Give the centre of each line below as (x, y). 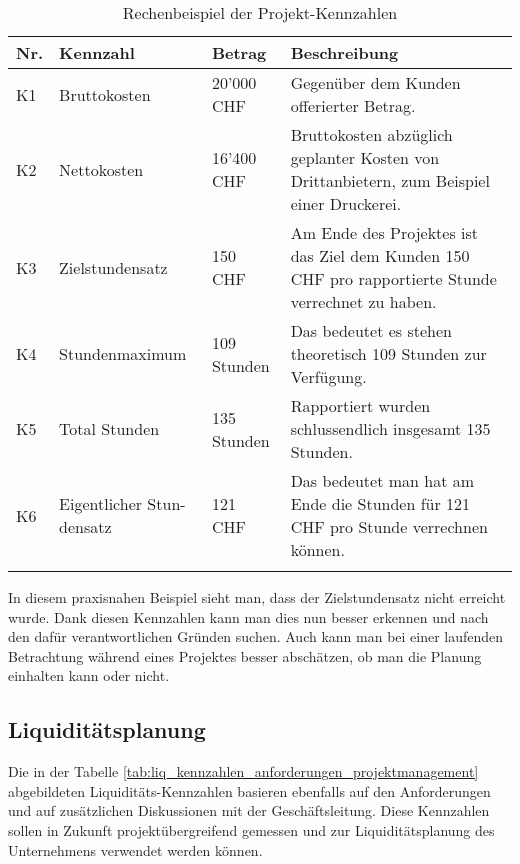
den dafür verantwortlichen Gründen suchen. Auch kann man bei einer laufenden (256, 636)
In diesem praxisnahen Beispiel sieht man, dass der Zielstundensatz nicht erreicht (257, 597)
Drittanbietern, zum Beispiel (390, 180)
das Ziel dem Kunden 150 (380, 255)
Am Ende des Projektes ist (384, 232)
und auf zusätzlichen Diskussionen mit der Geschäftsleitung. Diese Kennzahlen (249, 810)
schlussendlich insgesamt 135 (390, 428)
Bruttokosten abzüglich (371, 134)
